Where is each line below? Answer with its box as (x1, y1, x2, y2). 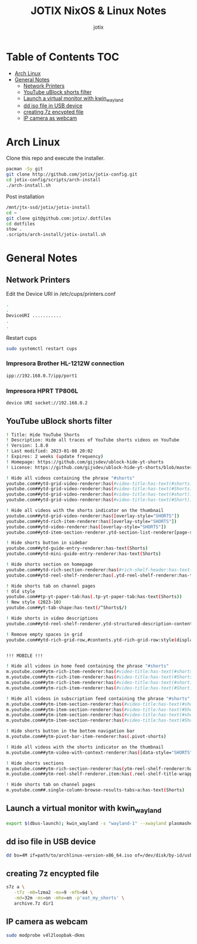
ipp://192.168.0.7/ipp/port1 (6, 373, 77, 379)
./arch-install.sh (6, 183, 51, 188)
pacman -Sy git (6, 166, 43, 172)
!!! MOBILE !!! (6, 653, 43, 659)
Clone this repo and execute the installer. (6, 154, 105, 162)
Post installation (6, 193, 45, 200)
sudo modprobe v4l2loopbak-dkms (6, 932, 85, 938)
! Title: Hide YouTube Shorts (6, 431, 80, 438)
